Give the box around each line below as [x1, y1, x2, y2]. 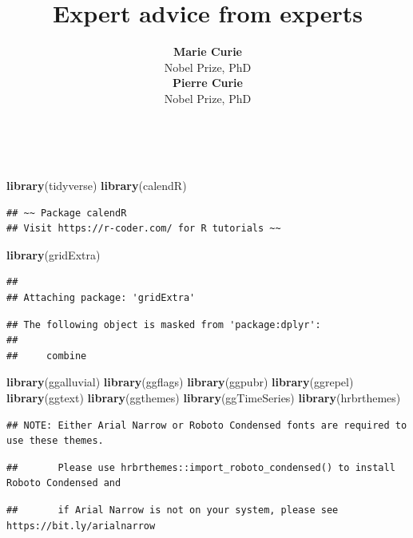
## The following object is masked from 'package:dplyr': [6, 318, 321, 330]
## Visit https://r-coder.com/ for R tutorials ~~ [6, 223, 281, 235]
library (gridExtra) [6, 246, 101, 263]
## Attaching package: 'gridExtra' [6, 292, 196, 304]
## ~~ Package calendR [6, 207, 127, 219]
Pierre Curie [173, 74, 243, 91]
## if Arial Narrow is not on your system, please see [6, 504, 339, 516]
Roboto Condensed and [6, 477, 121, 489]
